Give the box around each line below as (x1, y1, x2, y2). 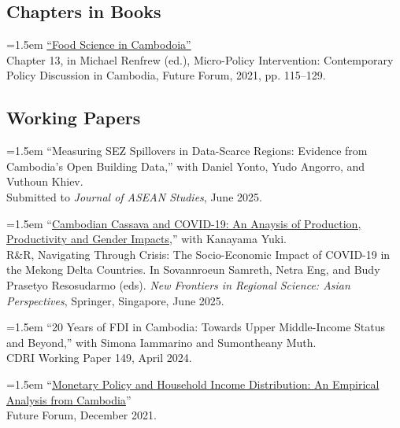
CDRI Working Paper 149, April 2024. (6, 349, 192, 366)
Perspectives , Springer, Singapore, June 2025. (6, 292, 224, 308)
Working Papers (6, 105, 141, 130)
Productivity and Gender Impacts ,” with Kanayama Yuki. (6, 231, 287, 247)
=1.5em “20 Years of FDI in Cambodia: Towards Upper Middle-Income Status (6, 319, 386, 335)
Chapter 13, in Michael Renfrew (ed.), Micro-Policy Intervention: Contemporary (6, 51, 394, 68)
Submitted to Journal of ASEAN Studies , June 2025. (6, 188, 262, 205)
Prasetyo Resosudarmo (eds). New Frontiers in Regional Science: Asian (6, 276, 350, 293)
